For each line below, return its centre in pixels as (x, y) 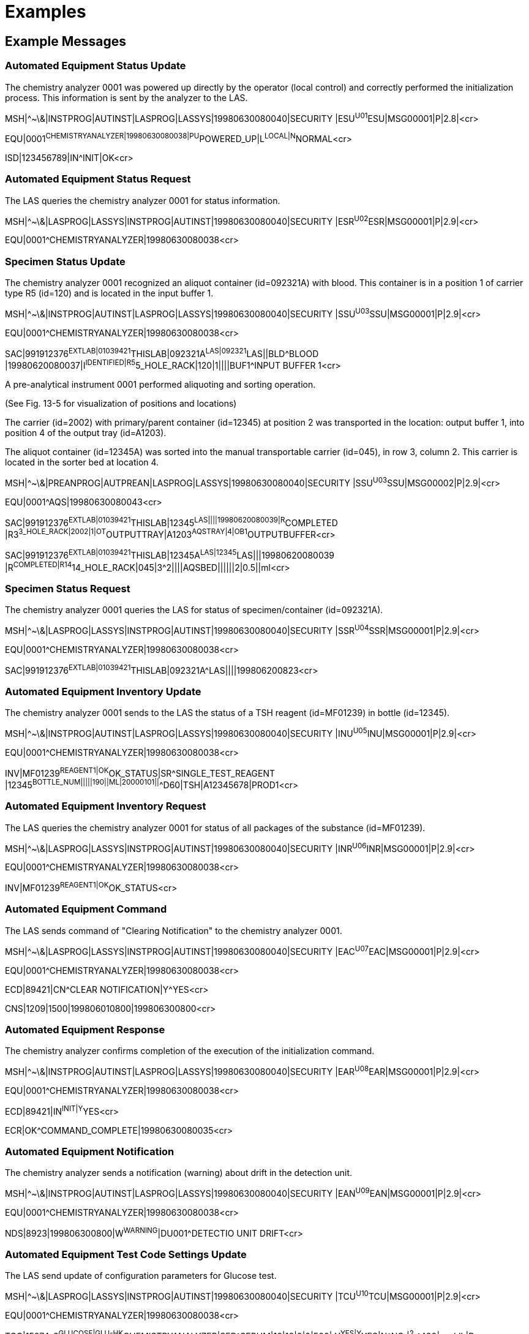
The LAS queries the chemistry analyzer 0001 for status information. (143, 200)
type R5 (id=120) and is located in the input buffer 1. (109, 293)
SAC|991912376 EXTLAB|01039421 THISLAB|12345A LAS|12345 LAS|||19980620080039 (170, 554)
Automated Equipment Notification (90, 1151)
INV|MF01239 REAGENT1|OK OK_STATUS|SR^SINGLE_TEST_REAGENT (140, 772)
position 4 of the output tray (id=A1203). (86, 432)
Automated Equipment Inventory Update (103, 691)
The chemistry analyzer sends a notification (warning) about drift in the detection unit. (179, 1173)
